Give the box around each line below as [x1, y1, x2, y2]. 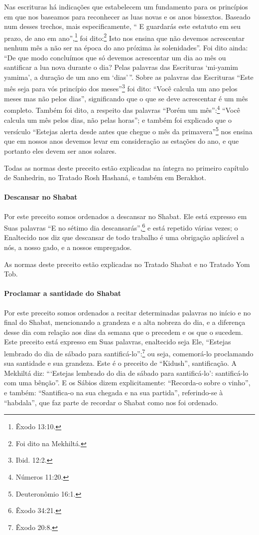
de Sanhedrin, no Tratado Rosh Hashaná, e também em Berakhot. [4, 172, 206, 183]
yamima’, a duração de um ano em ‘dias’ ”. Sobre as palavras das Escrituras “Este [4, 71, 254, 82]
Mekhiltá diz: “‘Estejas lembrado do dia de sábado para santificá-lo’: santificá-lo [4, 367, 249, 378]
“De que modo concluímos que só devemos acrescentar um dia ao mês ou [4, 52, 226, 62]
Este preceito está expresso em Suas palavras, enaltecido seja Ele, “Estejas [4, 336, 231, 347]
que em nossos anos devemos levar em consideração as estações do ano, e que [4, 136, 239, 146]
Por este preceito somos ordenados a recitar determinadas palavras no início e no [4, 307, 251, 317]
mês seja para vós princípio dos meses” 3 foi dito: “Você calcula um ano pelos [4, 82, 238, 94]
